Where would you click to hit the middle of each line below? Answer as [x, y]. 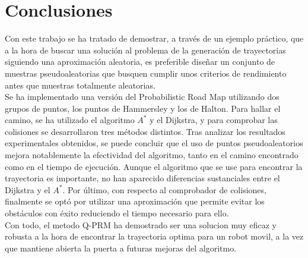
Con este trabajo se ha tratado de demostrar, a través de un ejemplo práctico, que [154, 38]
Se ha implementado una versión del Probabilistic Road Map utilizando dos [142, 97]
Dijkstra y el [28, 189]
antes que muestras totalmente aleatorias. [80, 85]
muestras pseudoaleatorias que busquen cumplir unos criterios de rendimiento [146, 73]
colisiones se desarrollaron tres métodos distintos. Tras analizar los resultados [145, 131]
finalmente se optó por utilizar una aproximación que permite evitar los [135, 201]
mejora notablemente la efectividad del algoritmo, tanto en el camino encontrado [152, 155]
